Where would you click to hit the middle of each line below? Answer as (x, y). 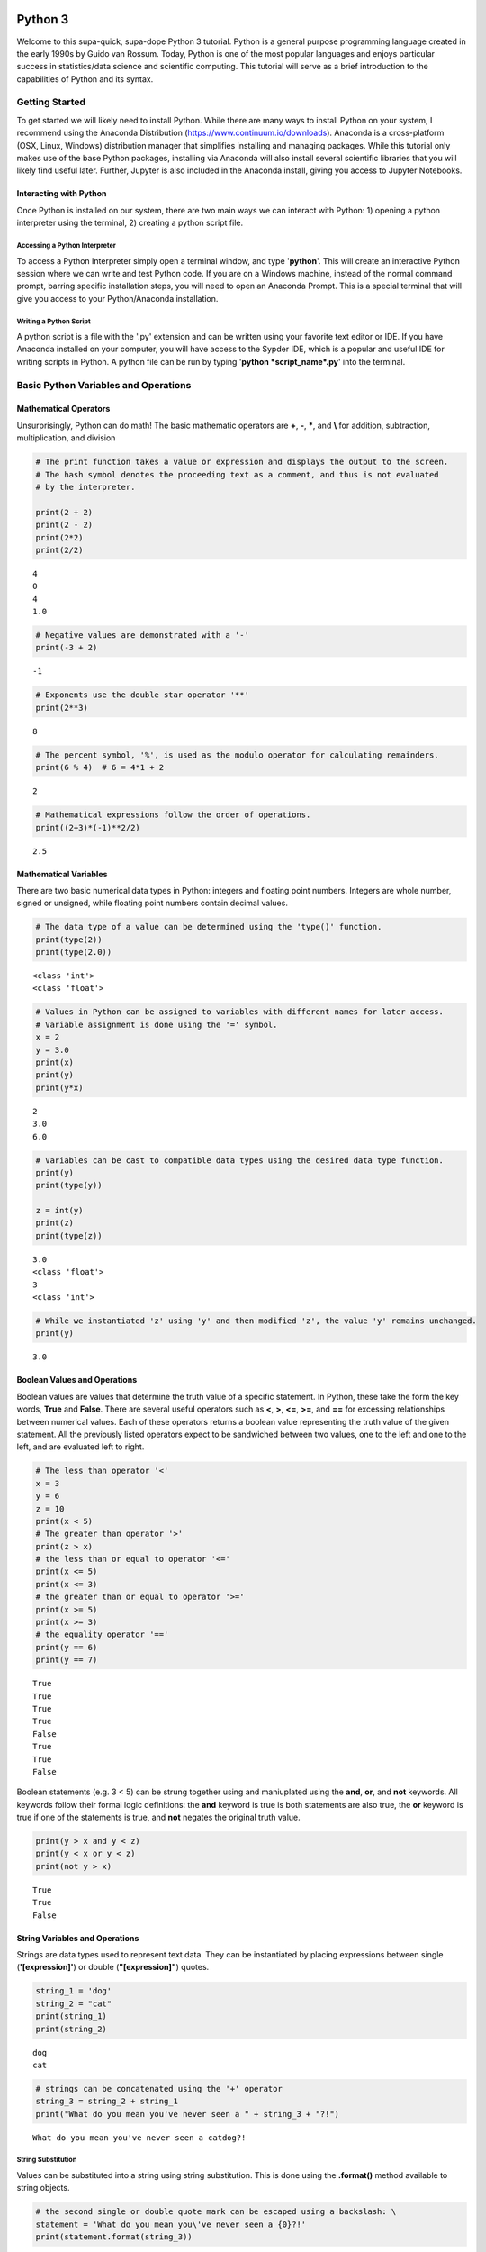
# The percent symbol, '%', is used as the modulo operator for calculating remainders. (238, 755)
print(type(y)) (69, 1185)
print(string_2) (72, 2029)
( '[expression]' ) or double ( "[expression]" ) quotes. (113, 1967)
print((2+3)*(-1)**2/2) (88, 827)
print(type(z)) (69, 1235)
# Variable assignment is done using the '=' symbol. (157, 1024)
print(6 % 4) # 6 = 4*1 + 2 (100, 767)
